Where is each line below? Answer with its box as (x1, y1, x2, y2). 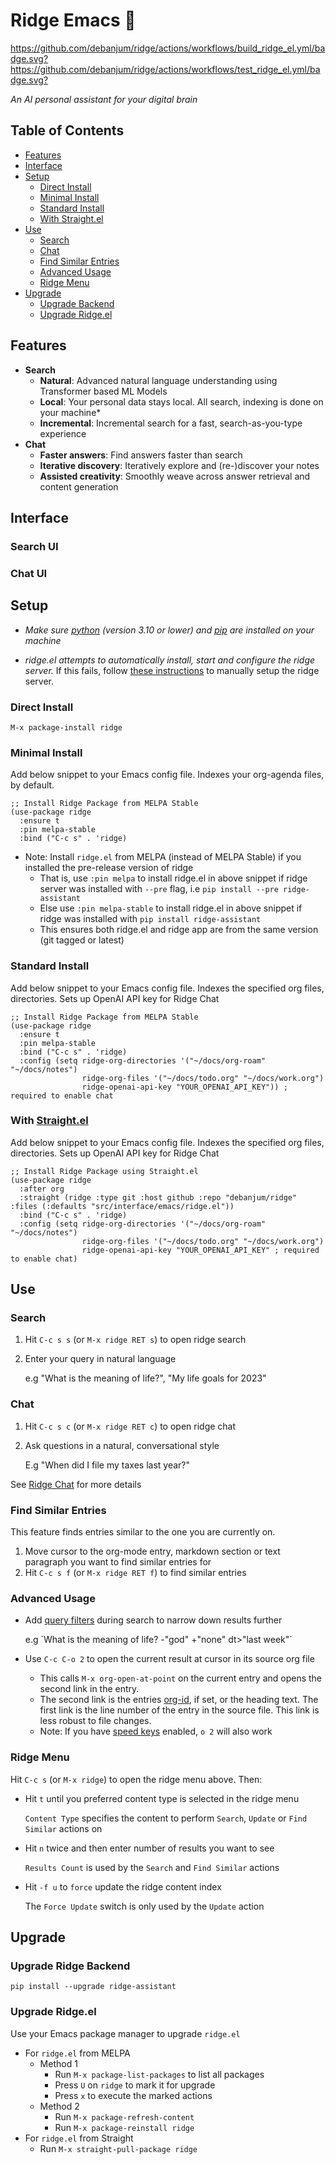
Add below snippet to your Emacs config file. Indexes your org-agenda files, (10, 769, 325, 781)
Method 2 (39, 2100, 80, 2112)
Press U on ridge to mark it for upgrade (54, 2079, 216, 2091)
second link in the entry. (39, 1683, 140, 1695)
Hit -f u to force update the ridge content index (24, 1880, 222, 1893)
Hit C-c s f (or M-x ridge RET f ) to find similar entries (24, 1567, 247, 1579)
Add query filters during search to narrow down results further (24, 1614, 283, 1626)
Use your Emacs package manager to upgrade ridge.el (10, 2027, 241, 2039)
